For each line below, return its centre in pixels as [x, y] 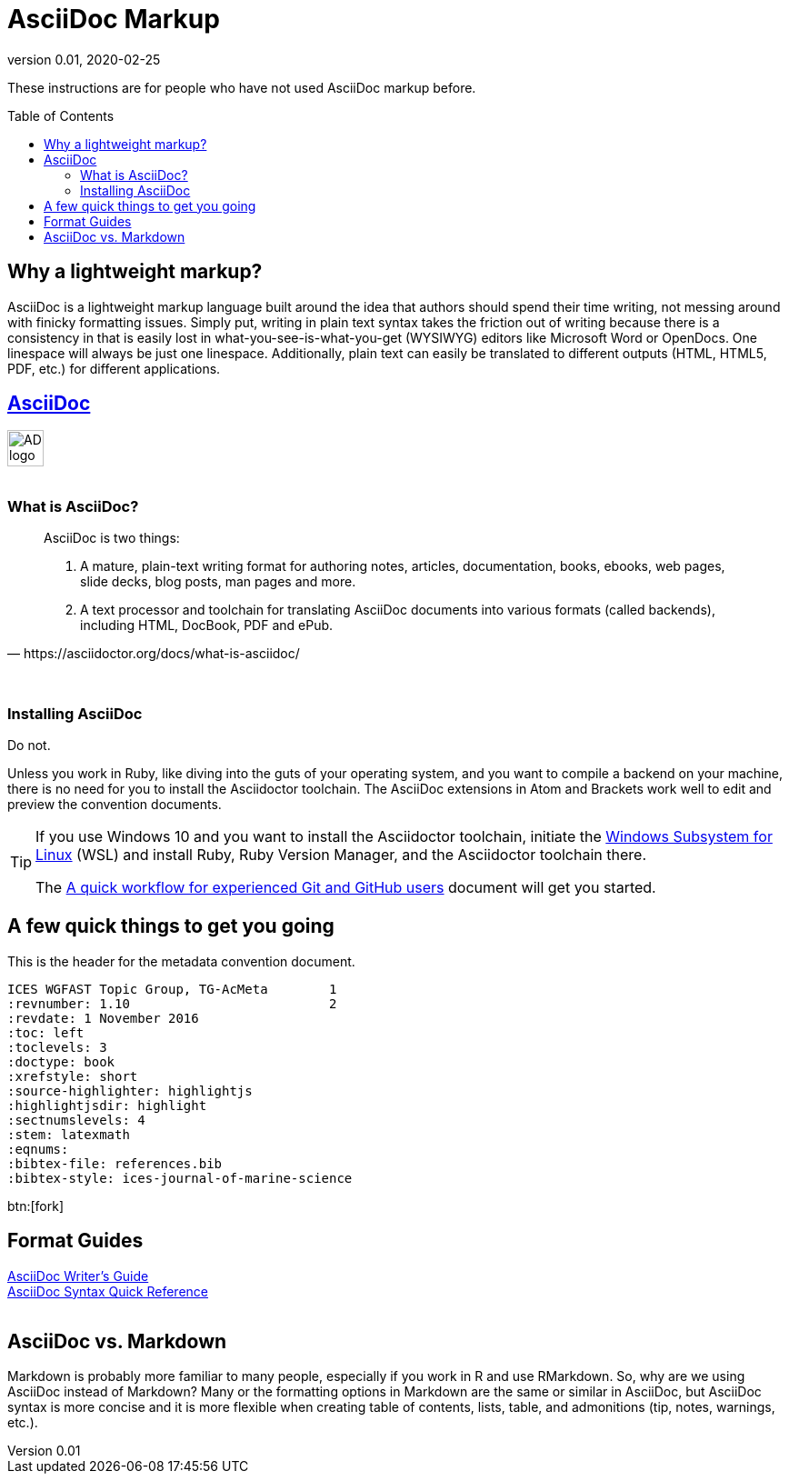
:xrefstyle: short [73, 1076]
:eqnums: [38, 1149]
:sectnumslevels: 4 [76, 1120]
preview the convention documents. [115, 804]
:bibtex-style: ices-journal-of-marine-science [180, 1178]
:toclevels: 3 [57, 1047]
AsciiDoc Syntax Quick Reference [108, 1291]
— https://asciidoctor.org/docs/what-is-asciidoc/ [154, 654]
